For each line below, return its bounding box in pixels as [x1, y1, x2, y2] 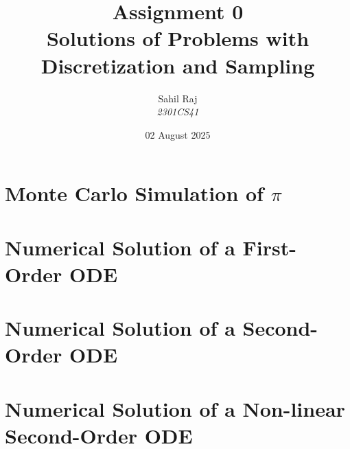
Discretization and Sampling [40, 51, 315, 79]
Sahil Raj [158, 91, 198, 105]
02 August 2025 [145, 127, 211, 141]
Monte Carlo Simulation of [5, 179, 264, 207]
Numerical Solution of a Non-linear [5, 394, 345, 422]
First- [242, 233, 296, 261]
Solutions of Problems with [46, 24, 310, 52]
